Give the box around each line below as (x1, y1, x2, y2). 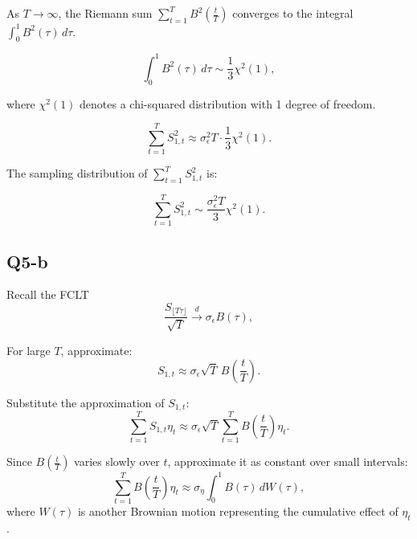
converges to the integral (232, 5, 354, 21)
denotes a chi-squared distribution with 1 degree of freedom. (80, 95, 376, 112)
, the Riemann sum (58, 5, 153, 21)
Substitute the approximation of (6, 394, 165, 410)
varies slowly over (74, 453, 160, 470)
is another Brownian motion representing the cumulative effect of (77, 502, 399, 519)
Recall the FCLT (6, 286, 89, 303)
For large (6, 341, 51, 358)
